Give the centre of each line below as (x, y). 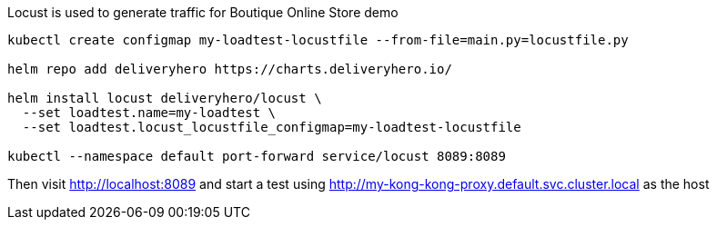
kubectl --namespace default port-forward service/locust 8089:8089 (257, 156)
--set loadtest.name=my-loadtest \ (149, 113)
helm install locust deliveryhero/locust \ (165, 98)
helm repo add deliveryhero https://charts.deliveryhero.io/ (230, 69)
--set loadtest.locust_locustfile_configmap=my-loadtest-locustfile (272, 127)
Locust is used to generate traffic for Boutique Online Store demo (203, 12)
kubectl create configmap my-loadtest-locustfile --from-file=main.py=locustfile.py (318, 40)
